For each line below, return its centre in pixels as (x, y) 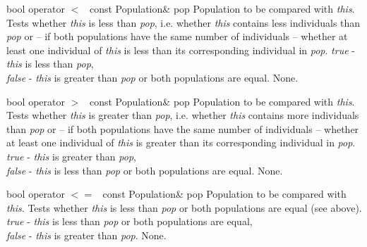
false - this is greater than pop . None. (86, 235)
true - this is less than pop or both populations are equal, (130, 221)
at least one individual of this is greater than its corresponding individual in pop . (181, 142)
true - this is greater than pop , (71, 156)
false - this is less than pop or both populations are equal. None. (145, 170)
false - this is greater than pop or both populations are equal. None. (152, 77)
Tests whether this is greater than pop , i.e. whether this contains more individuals (183, 115)
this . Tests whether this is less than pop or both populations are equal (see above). (184, 207)
